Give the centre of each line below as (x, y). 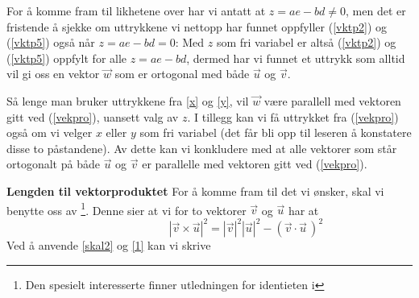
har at (303, 210)
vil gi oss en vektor (53, 74)
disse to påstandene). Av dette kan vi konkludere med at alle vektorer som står (202, 148)
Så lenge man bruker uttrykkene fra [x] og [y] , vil (128, 100)
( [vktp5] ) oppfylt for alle (67, 58)
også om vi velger (50, 132)
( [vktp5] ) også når (51, 42)
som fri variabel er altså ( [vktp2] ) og (306, 42)
